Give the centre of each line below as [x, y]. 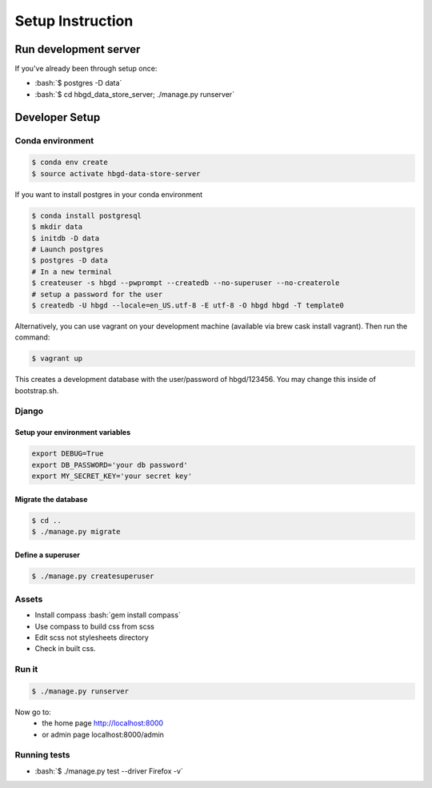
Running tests [42, 755]
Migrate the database [51, 499]
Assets [29, 599]
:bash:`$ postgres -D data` [78, 83]
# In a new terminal [72, 271]
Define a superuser [47, 555]
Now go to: [33, 712]
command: [32, 337]
